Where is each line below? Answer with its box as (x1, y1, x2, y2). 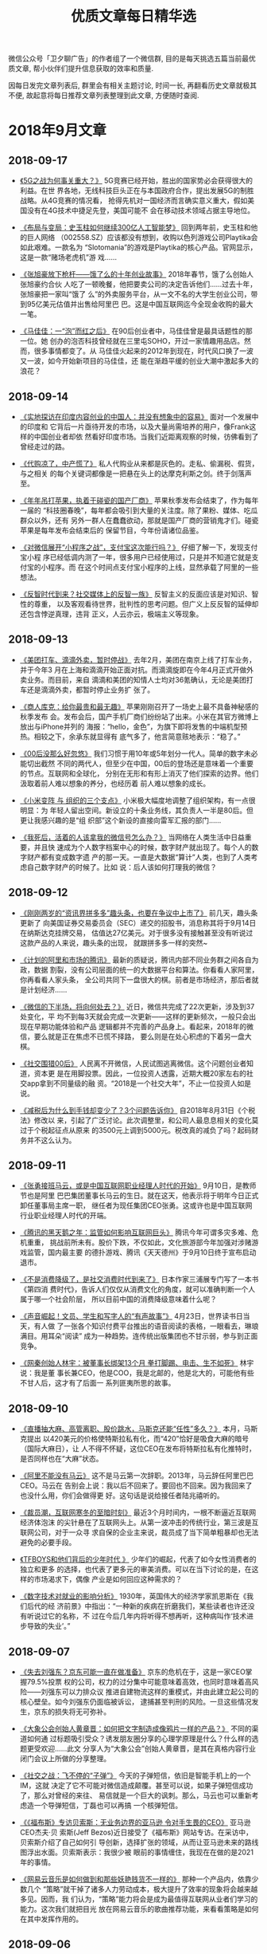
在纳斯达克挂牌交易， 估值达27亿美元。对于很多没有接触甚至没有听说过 (19, 928, 253, 938)
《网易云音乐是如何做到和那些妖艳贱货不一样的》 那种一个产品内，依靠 (19, 1874, 252, 1884)
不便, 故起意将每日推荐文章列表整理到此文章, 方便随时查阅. (8, 91, 199, 100)
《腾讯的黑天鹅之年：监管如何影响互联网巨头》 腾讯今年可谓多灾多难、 (19, 1228, 252, 1237)
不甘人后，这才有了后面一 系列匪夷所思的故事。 (19, 1378, 176, 1388)
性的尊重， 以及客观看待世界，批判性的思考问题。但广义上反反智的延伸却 (19, 600, 259, 608)
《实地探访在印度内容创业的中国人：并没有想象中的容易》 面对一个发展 (19, 412, 252, 421)
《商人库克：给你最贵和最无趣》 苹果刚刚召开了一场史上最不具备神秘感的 (19, 702, 259, 711)
